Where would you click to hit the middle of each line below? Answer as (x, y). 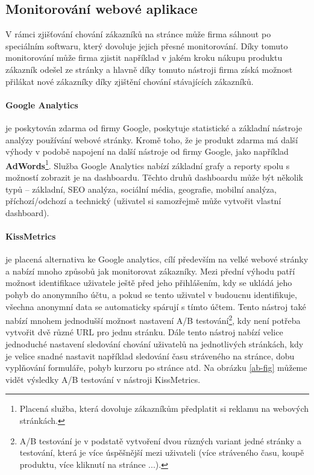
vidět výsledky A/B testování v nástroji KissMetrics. (103, 379)
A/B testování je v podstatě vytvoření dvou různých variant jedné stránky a (161, 440)
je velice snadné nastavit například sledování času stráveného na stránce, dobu (150, 355)
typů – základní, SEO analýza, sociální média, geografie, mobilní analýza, (141, 189)
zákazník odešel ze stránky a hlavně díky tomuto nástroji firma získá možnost (149, 69)
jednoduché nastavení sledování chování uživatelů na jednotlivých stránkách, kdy (155, 343)
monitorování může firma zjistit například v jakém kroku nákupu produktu (144, 57)
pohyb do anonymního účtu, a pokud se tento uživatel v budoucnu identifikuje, (151, 294)
